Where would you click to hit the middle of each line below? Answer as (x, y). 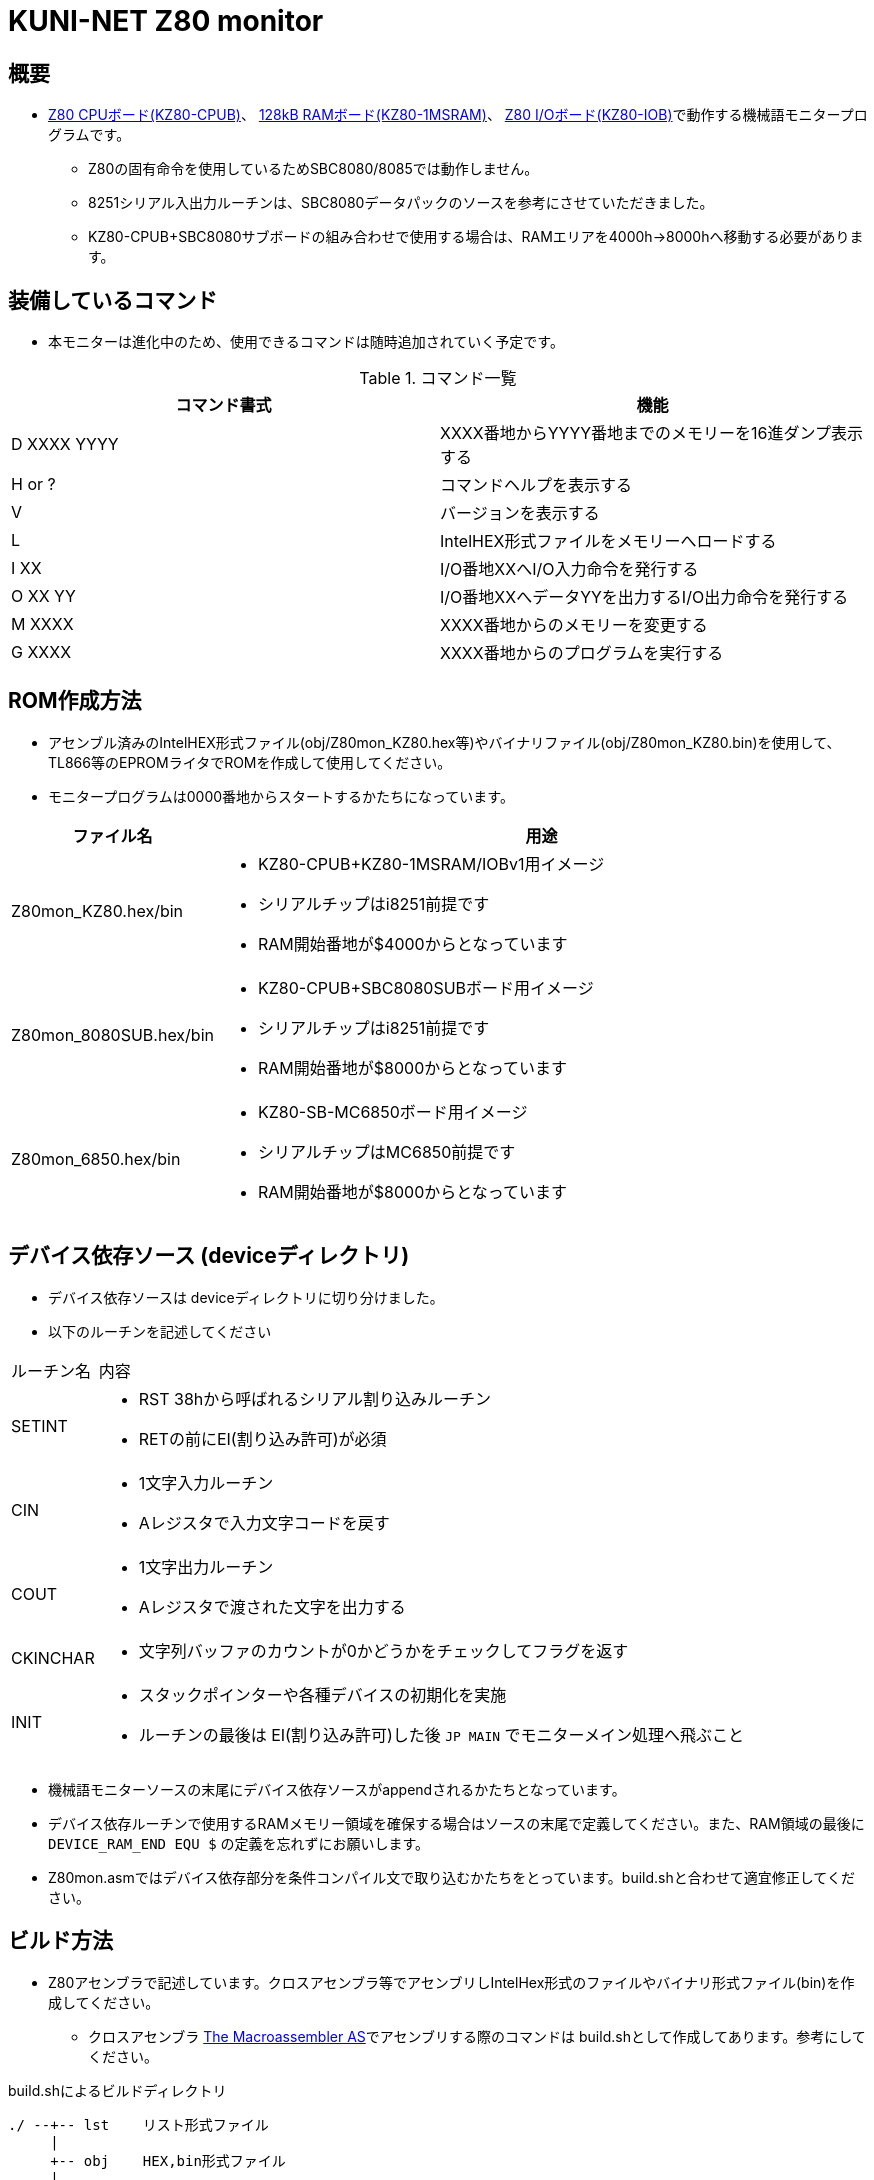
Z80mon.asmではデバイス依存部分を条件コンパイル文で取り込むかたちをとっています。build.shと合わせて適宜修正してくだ (451, 1877)
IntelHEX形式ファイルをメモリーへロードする (608, 541)
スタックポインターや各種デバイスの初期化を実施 (322, 1694)
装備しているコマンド (113, 300)
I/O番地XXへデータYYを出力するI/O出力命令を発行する (644, 597)
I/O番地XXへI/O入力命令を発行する (569, 569)
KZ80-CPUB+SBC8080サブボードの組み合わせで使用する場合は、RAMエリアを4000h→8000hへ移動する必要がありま (476, 237)
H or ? (33, 484)
